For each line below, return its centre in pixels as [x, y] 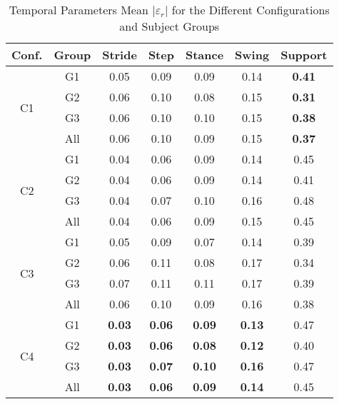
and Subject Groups [169, 26]
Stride [120, 55]
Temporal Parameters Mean [79, 10]
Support [304, 55]
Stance [204, 55]
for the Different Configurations [251, 10]
